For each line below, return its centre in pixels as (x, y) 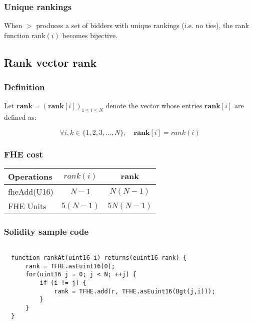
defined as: (20, 117)
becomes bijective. (90, 35)
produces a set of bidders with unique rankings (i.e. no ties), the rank (142, 25)
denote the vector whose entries (154, 106)
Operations (30, 177)
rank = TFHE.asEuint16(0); (70, 266)
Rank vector (36, 62)
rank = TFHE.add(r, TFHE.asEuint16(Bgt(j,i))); (135, 291)
